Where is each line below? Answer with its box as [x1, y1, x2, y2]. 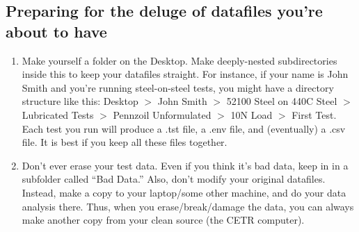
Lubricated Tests [22, 107, 94, 122]
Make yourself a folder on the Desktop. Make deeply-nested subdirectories [22, 53, 337, 67]
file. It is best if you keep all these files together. [22, 135, 228, 149]
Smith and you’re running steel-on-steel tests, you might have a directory [22, 80, 334, 94]
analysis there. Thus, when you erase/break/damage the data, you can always [22, 199, 354, 213]
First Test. [292, 107, 337, 122]
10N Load [230, 107, 273, 122]
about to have [6, 20, 107, 42]
